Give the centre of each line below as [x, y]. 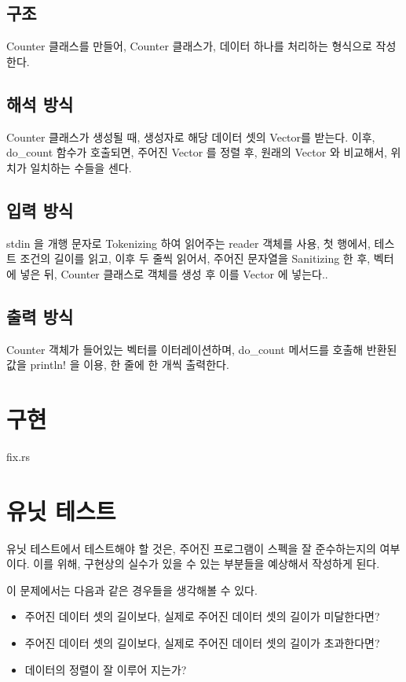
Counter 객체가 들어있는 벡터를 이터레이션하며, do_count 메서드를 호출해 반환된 [202, 349]
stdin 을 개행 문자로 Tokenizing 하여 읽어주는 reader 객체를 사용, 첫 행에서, [188, 243]
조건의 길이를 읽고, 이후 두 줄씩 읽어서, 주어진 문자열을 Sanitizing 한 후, [195, 258]
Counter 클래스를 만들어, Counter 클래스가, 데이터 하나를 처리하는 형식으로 [189, 46]
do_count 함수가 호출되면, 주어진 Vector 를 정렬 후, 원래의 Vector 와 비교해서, [197, 152]
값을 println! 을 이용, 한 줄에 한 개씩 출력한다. [118, 365]
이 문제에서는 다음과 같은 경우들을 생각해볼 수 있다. [132, 590]
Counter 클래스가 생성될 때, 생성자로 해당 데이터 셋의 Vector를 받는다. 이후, [191, 136]
